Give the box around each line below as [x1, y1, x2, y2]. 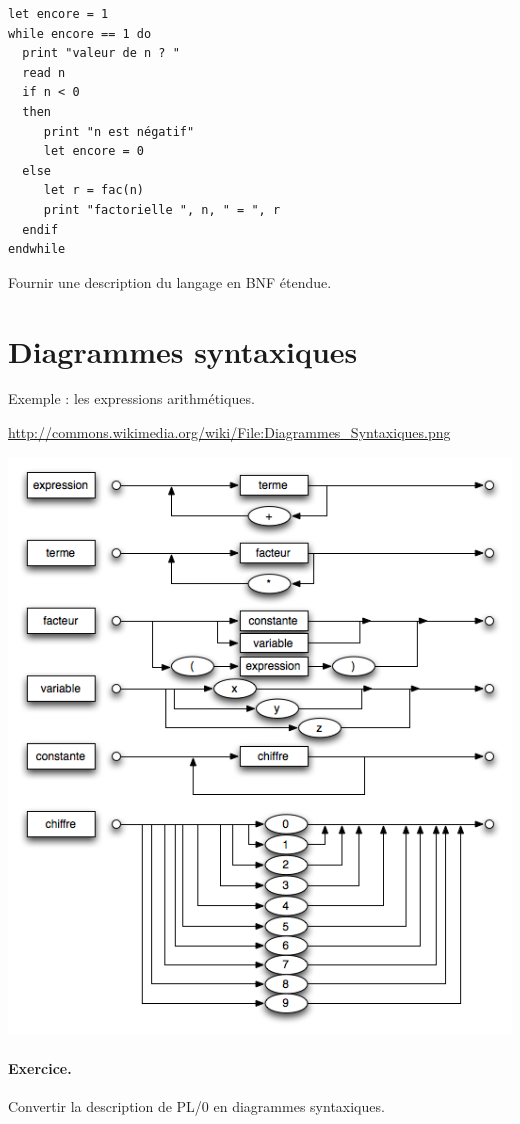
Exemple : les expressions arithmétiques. [8, 388, 255, 409]
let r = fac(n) [43, 183, 145, 198]
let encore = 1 [8, 7, 109, 21]
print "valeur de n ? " [22, 46, 180, 61]
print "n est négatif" [43, 124, 195, 139]
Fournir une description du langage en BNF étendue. [8, 271, 332, 292]
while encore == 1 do [8, 26, 152, 41]
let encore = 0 [43, 144, 145, 159]
